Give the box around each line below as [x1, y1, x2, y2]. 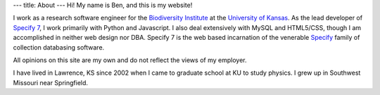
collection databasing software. [13, 43, 105, 52]
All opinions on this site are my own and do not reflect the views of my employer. [13, 56, 247, 64]
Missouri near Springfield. [13, 78, 88, 87]
